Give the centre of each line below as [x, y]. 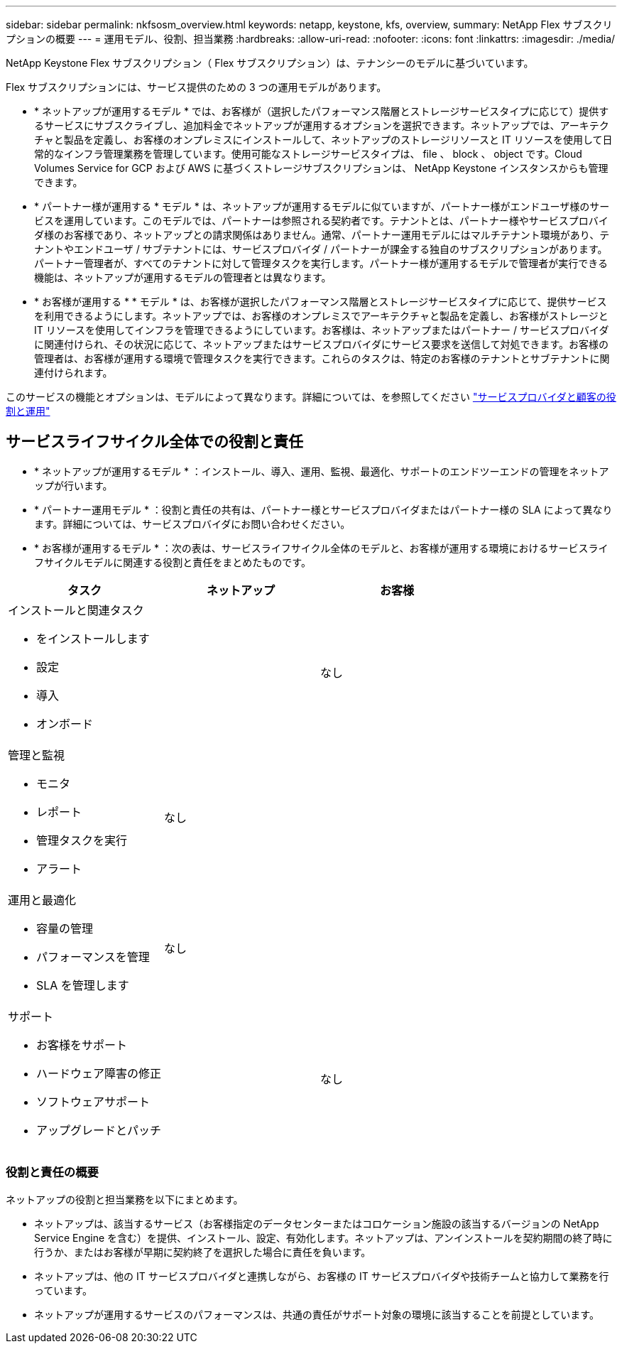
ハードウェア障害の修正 [99, 1073]
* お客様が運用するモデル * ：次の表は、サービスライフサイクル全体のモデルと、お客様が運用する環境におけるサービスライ [321, 548]
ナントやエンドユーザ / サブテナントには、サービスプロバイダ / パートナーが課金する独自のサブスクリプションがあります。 [321, 249]
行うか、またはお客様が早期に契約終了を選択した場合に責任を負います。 [203, 1252]
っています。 [63, 1290]
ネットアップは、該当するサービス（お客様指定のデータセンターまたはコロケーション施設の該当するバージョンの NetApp [317, 1223]
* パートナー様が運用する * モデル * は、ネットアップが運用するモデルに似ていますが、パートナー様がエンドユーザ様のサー [322, 206]
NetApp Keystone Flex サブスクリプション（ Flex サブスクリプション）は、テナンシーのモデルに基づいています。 [270, 63]
